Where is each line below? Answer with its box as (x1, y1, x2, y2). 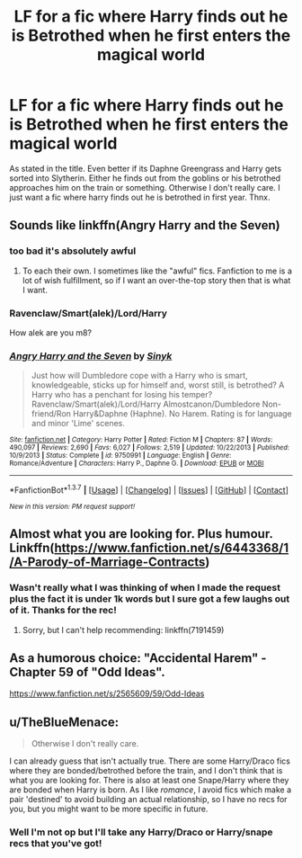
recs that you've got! (9, 837, 102, 850)
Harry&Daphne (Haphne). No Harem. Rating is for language (73, 408, 292, 419)
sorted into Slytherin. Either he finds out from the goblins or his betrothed (9, 173, 281, 183)
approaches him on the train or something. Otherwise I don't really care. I (9, 182, 280, 192)
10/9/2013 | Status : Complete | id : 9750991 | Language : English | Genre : (9, 451, 232, 460)
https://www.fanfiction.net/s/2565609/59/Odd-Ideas (9, 688, 205, 699)
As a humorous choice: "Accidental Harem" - (9, 650, 267, 666)
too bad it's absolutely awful (9, 245, 137, 257)
